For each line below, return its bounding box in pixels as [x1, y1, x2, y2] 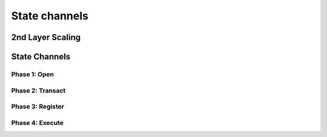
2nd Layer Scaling [11, 32, 81, 42]
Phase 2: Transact [11, 86, 66, 95]
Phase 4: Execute [11, 118, 64, 127]
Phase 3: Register [11, 102, 65, 111]
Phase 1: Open [11, 70, 54, 78]
